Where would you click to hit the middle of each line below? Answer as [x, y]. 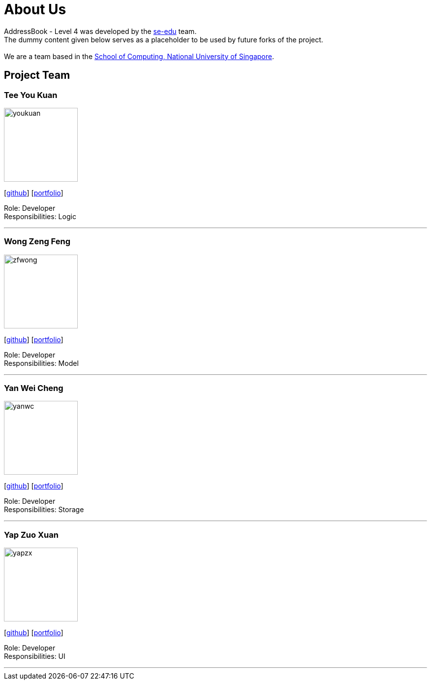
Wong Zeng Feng [37, 242]
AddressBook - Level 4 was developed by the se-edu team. [100, 31]
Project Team [37, 75]
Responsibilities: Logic [40, 216]
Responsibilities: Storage [44, 510]
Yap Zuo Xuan [31, 535]
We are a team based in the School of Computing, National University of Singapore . [139, 56]
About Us [35, 9]
